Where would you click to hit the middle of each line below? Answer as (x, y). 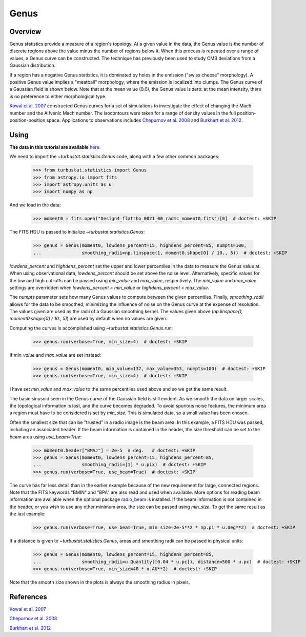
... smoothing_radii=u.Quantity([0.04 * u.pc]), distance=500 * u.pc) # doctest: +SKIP (167, 562)
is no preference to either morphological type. (58, 96)
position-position (27, 120)
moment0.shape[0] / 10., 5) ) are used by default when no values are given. (88, 319)
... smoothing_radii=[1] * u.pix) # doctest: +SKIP (120, 465)
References (28, 597)
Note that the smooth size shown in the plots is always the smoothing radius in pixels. (100, 582)
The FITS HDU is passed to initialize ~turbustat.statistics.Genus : (77, 232)
